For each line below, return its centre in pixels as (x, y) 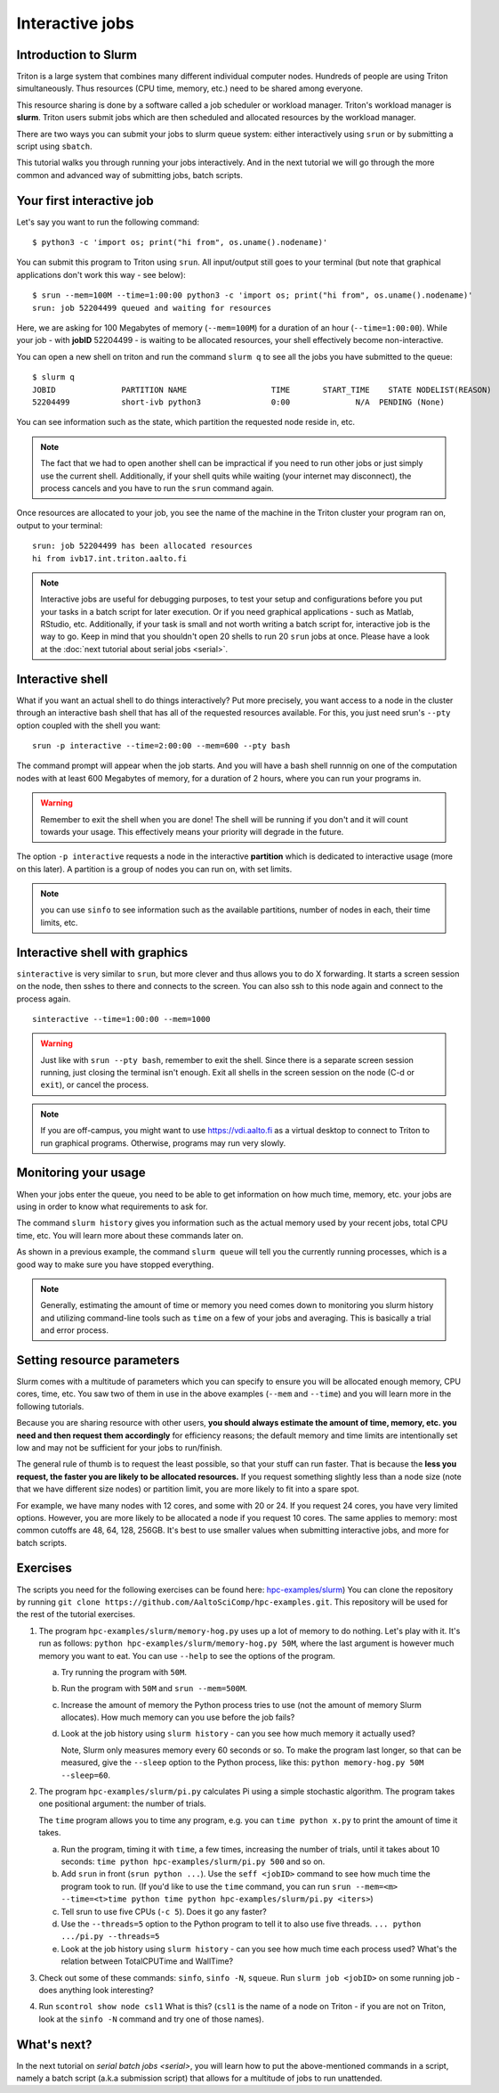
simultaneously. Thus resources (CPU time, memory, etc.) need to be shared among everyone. (190, 88)
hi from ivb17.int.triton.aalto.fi (110, 558)
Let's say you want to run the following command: (108, 222)
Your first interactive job (85, 200)
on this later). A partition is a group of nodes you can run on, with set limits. (154, 869)
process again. (44, 999)
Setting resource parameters (98, 1360)
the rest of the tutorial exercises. (76, 1615)
